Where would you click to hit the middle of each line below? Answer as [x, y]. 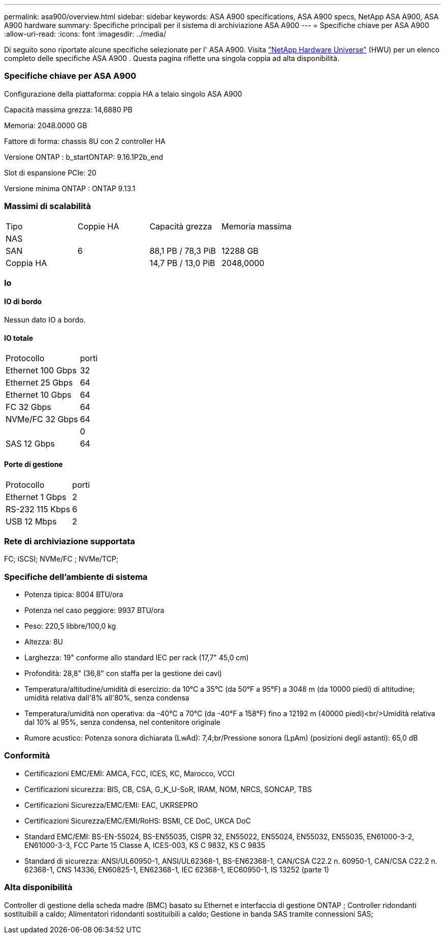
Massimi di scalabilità [47, 206]
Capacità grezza [181, 226]
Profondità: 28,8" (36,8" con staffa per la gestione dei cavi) [123, 673]
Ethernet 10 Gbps [39, 395]
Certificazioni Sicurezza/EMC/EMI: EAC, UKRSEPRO [111, 805]
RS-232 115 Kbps [38, 509]
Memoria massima [257, 226]
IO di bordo [23, 302]
